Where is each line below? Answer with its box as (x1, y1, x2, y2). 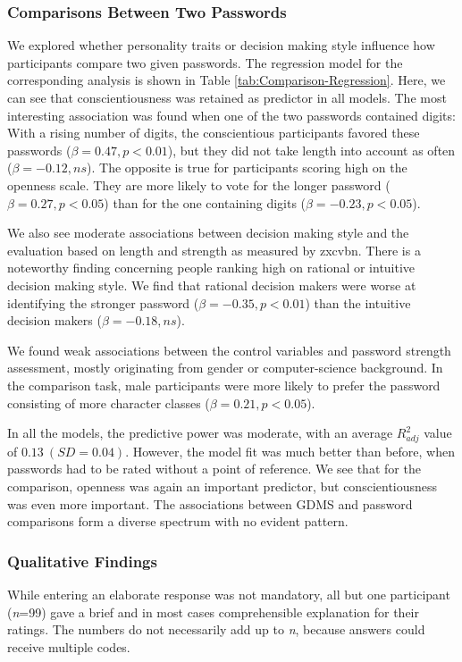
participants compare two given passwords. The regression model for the (7, 53, 403, 71)
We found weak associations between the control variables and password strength (7, 340, 451, 359)
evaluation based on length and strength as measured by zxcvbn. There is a (7, 240, 421, 259)
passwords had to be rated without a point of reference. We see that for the (7, 459, 421, 478)
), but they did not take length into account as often (167, 140, 456, 159)
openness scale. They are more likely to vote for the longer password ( (7, 175, 391, 194)
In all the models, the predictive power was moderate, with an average (7, 423, 393, 442)
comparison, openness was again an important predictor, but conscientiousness (7, 477, 438, 496)
